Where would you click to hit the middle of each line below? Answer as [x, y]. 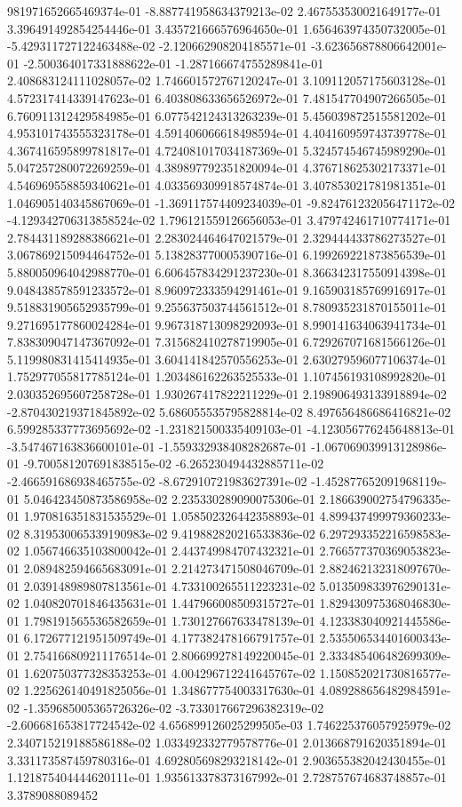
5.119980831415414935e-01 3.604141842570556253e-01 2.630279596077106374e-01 [227, 359]
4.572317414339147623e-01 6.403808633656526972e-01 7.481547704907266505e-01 [227, 97]
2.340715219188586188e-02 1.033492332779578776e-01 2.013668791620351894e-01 [227, 742]
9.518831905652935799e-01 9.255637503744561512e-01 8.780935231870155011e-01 [227, 307]
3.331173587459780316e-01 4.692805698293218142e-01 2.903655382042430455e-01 [227, 759]
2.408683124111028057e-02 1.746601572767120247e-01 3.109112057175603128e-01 [227, 80]
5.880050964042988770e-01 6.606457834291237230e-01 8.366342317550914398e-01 [227, 272]
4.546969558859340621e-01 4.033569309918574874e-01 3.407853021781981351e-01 [227, 184]
